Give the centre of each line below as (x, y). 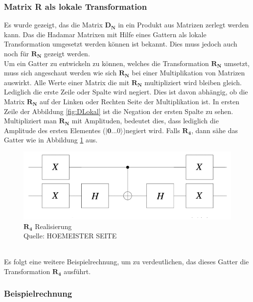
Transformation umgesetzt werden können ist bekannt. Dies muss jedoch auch (121, 44)
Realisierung (53, 226)
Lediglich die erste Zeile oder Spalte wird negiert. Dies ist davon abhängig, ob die (126, 92)
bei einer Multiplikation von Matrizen (188, 73)
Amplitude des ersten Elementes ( (55, 130)
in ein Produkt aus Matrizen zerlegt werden (184, 25)
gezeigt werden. (67, 53)
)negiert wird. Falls (151, 130)
